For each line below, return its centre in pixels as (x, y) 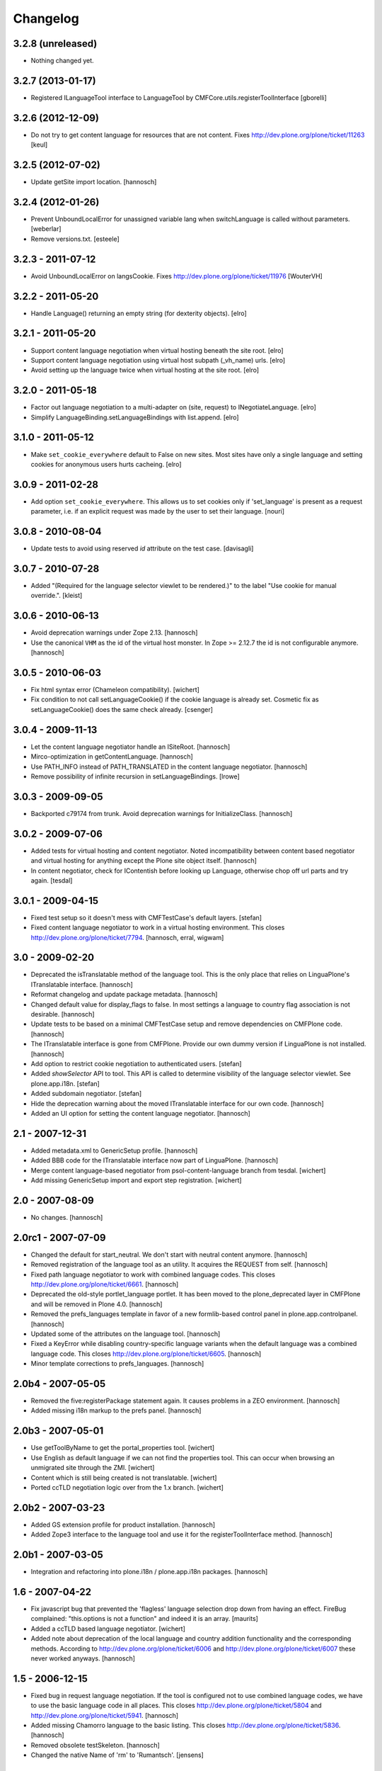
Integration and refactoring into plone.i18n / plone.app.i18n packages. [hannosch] (149, 1572)
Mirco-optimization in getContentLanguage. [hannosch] (112, 757)
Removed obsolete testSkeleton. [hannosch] (95, 1745)
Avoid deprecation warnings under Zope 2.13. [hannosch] (114, 633)
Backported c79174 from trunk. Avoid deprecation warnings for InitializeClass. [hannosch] (162, 813)
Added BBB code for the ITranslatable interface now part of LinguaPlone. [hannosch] (155, 1160)
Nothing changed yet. (63, 61)
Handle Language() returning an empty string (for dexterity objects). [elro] (139, 313)
